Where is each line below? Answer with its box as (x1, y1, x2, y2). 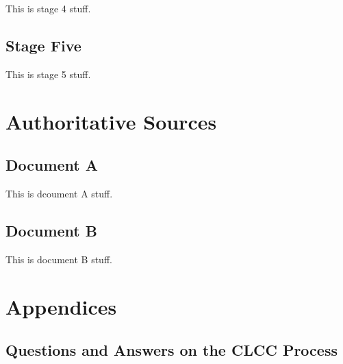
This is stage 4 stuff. (5, 1, 91, 15)
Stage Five (5, 34, 81, 56)
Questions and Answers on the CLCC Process (5, 339, 338, 361)
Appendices (5, 292, 117, 320)
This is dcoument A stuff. (5, 186, 113, 200)
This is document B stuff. (5, 252, 112, 266)
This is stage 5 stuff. (5, 66, 91, 81)
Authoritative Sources (5, 107, 217, 135)
